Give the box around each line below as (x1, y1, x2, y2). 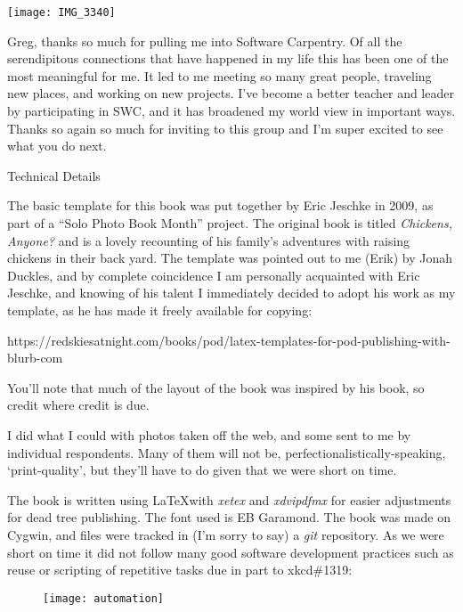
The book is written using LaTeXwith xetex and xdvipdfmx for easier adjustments (7, 490, 451, 509)
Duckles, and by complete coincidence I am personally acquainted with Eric (7, 265, 420, 284)
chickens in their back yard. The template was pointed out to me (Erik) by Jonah (7, 249, 452, 267)
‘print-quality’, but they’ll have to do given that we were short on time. (7, 461, 397, 479)
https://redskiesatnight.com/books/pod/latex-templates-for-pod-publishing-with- (7, 330, 451, 349)
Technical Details (7, 166, 101, 184)
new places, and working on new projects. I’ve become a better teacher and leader (7, 84, 454, 102)
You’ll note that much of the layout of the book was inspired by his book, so (7, 378, 425, 396)
